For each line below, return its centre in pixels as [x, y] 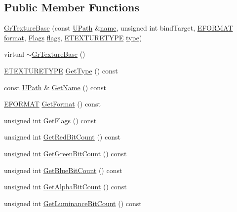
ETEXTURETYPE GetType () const [61, 70]
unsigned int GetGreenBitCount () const [65, 153]
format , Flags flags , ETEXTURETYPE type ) [73, 37]
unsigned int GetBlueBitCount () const [63, 170]
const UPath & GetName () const [55, 87]
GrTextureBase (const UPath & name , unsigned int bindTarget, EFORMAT [118, 28]
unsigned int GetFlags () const [50, 120]
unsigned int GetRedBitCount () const [62, 137]
